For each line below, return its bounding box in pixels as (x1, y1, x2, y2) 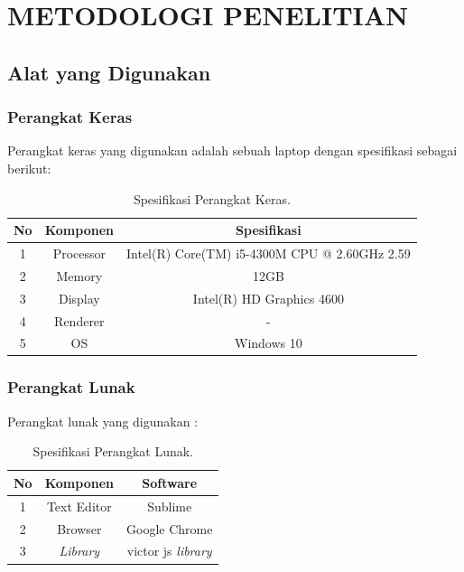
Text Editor (46, 496, 112, 515)
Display (58, 288, 100, 307)
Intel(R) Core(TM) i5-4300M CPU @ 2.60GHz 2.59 (126, 244, 411, 262)
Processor (52, 244, 107, 262)
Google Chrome (126, 519, 213, 538)
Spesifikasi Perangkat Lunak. (32, 442, 193, 461)
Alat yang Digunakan (7, 58, 211, 86)
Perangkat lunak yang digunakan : (7, 411, 199, 430)
